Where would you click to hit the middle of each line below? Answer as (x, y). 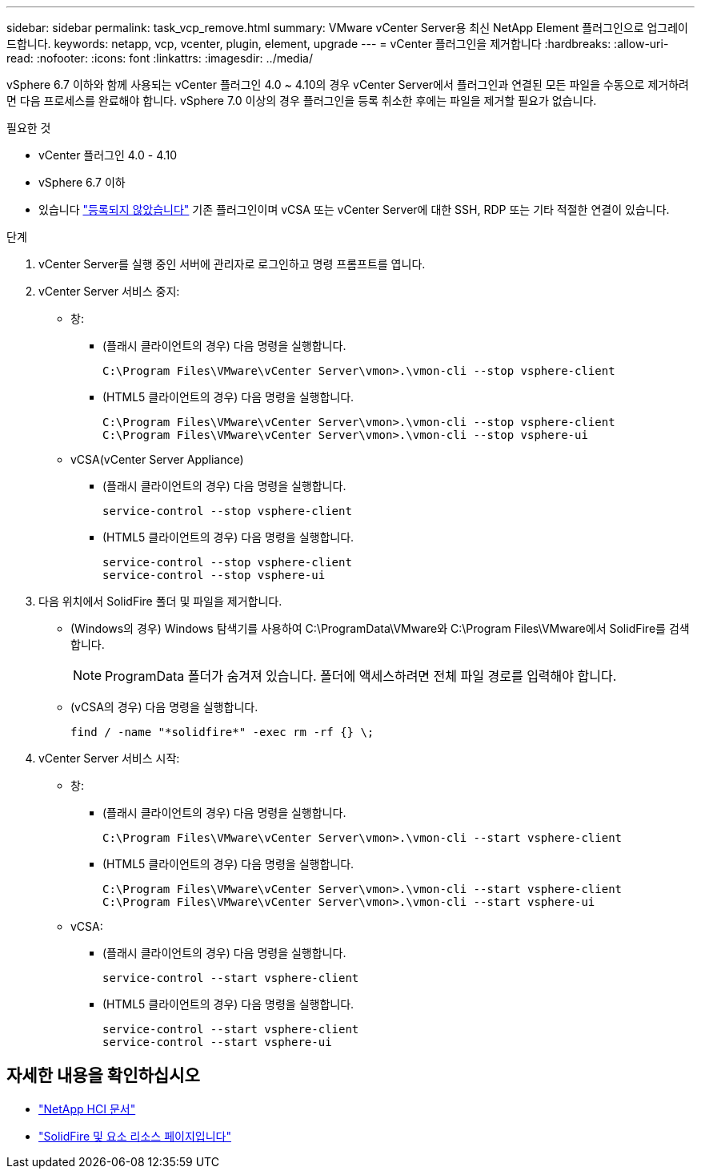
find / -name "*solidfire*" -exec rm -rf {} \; (222, 732)
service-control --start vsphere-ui (217, 1042)
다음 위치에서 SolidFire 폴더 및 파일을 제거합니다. (160, 601)
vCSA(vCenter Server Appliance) (157, 459)
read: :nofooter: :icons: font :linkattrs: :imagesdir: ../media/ (160, 58)
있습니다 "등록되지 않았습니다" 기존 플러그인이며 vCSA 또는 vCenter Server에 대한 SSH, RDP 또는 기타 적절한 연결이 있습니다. (354, 209)
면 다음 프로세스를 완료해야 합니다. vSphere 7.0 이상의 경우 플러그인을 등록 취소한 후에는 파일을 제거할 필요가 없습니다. (302, 101)
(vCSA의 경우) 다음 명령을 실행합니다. (164, 707)
